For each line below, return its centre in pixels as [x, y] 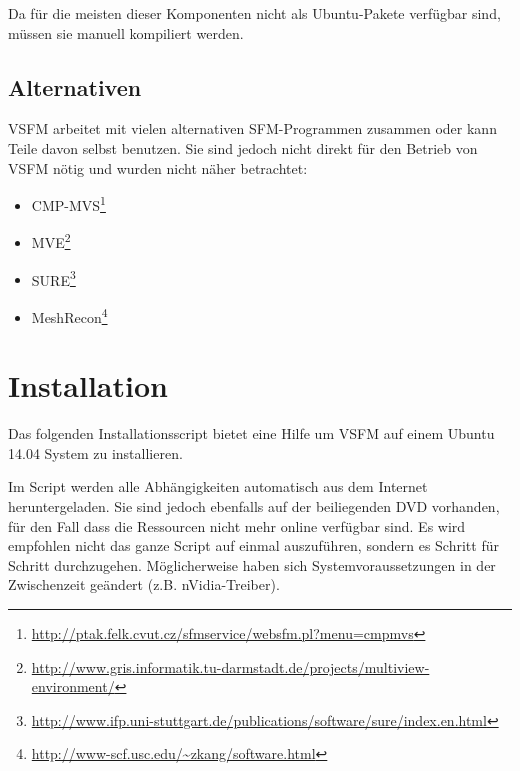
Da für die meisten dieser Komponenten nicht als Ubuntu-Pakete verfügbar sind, [254, 13]
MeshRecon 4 [69, 315]
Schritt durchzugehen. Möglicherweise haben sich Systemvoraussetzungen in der [252, 564]
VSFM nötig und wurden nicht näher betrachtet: [158, 167]
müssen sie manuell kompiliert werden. [126, 32]
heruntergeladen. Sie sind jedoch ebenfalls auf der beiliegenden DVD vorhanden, [254, 506]
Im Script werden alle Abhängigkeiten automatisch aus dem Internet [218, 486]
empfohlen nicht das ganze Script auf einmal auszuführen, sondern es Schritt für [253, 545]
